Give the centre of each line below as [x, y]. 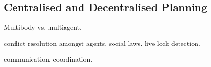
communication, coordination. [48, 59]
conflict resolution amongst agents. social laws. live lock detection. [102, 43]
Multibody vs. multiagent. [43, 27]
